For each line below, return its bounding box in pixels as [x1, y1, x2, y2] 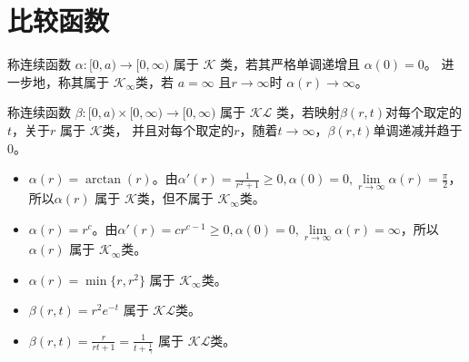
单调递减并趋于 [373, 120, 463, 139]
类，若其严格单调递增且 [220, 54, 361, 73]
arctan [85, 173, 122, 187]
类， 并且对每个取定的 [102, 120, 234, 139]
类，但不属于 [136, 189, 214, 208]
